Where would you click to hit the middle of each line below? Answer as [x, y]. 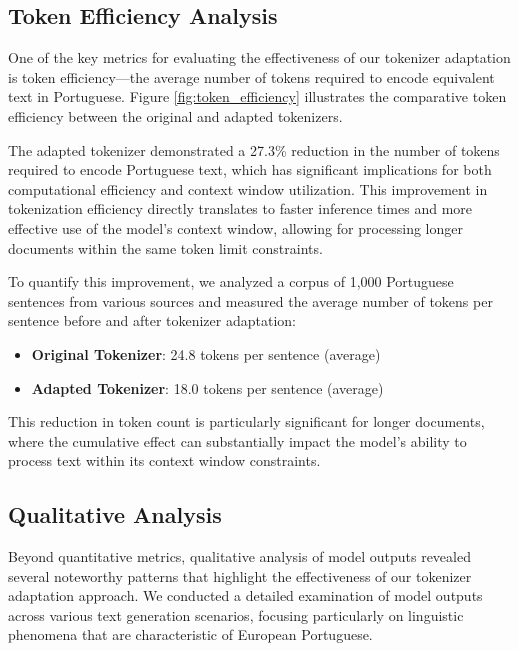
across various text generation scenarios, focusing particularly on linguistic [236, 614]
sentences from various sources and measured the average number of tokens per [250, 300]
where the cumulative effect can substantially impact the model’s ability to [237, 440]
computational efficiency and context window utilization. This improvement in [248, 188]
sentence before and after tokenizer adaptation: [152, 320]
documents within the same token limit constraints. [165, 247]
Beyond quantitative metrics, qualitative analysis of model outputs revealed [239, 556]
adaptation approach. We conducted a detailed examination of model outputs [245, 595]
